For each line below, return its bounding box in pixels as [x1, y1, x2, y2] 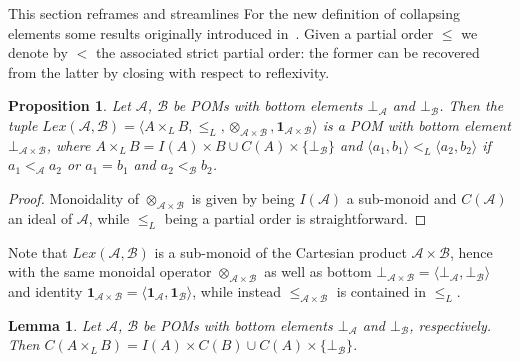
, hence [450, 241, 493, 262]
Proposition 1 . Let [8, 95, 131, 116]
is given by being [191, 187, 295, 208]
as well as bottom [264, 261, 372, 282]
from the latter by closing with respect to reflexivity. [8, 61, 330, 82]
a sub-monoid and [346, 187, 457, 208]
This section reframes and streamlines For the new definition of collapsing [8, 3, 460, 23]
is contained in [336, 280, 426, 301]
